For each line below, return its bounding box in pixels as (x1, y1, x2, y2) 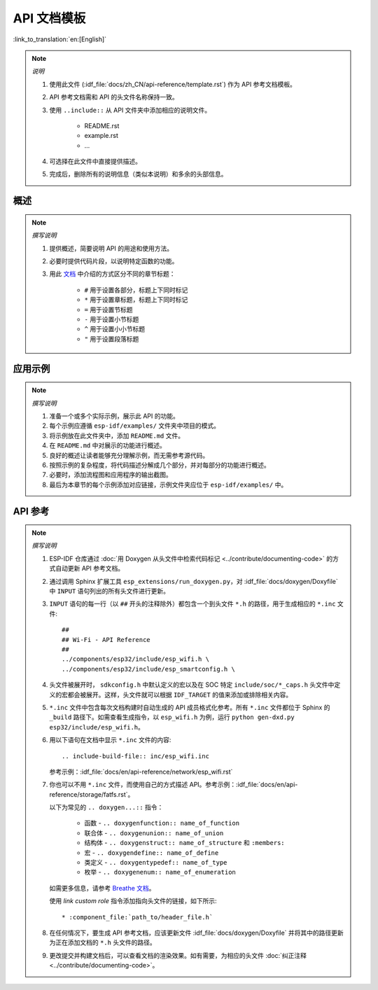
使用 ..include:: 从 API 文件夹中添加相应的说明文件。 (49, 106, 211, 114)
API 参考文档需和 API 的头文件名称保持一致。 (49, 93, 178, 102)
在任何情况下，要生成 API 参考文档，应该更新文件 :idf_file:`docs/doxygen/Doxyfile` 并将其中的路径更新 (49, 928, 344, 937)
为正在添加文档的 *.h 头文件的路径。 (49, 938, 157, 947)
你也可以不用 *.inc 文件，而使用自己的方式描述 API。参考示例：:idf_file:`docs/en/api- (49, 781, 298, 789)
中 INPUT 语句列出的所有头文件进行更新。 (49, 587, 170, 595)
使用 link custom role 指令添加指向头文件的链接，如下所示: (49, 897, 217, 905)
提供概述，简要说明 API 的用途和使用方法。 (49, 244, 174, 252)
